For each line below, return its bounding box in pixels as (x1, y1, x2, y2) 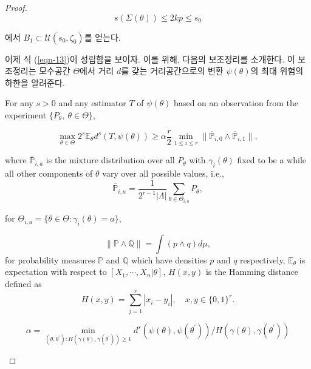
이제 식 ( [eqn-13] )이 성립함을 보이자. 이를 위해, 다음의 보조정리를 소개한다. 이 (5, 52, 295, 65)
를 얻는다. (84, 30, 121, 43)
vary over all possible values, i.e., (102, 167, 224, 180)
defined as (5, 277, 42, 290)
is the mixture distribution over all (46, 154, 175, 166)
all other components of (5, 167, 93, 180)
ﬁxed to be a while (237, 154, 307, 166)
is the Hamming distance (205, 265, 299, 278)
